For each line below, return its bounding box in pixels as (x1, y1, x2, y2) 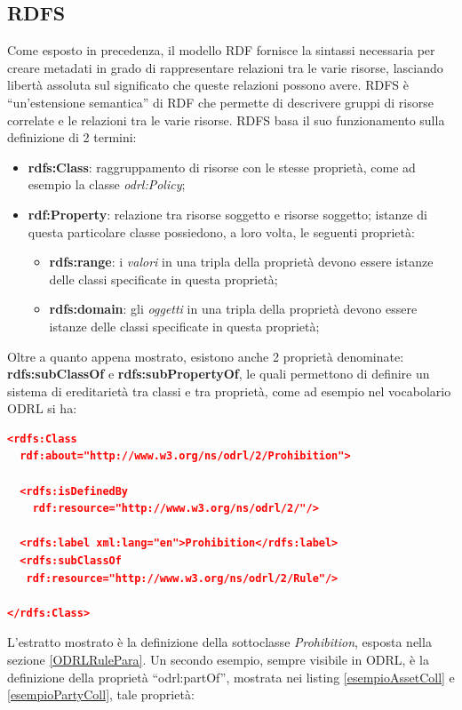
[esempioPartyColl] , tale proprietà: (7, 685, 195, 704)
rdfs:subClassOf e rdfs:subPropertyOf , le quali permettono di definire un (7, 364, 430, 383)
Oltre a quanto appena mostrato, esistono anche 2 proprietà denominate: (7, 347, 404, 365)
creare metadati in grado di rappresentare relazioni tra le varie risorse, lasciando (7, 58, 443, 76)
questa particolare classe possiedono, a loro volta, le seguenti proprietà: (28, 222, 415, 241)
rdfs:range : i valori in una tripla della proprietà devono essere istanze (49, 252, 434, 271)
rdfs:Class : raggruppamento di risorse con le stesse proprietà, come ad (28, 157, 416, 176)
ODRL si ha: (7, 399, 77, 418)
